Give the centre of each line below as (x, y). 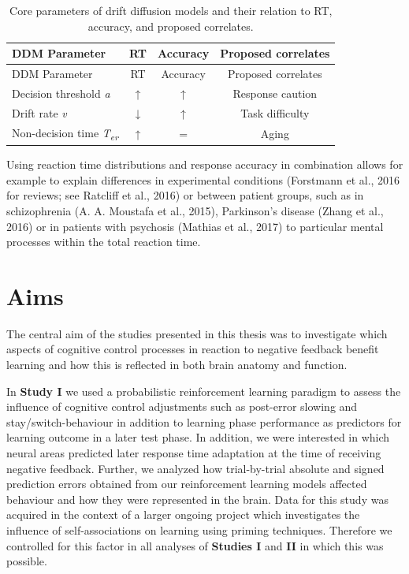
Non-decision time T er (65, 133)
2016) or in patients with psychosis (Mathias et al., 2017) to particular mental (195, 226)
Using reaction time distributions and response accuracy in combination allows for (205, 164)
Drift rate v (39, 112)
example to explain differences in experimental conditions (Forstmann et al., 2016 (203, 179)
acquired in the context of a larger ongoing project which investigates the (183, 514)
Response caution (275, 93)
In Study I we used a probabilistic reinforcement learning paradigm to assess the (204, 391)
